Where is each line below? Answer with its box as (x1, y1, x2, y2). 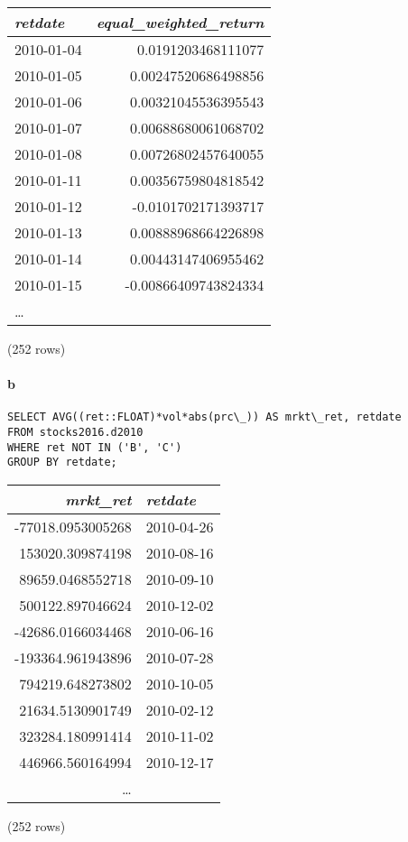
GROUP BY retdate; (7, 456, 117, 469)
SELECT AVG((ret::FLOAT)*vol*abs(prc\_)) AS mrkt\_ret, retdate (7, 411, 402, 424)
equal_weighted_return (96, 12, 264, 32)
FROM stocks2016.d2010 (7, 426, 144, 440)
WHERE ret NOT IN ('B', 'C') (7, 440, 182, 454)
